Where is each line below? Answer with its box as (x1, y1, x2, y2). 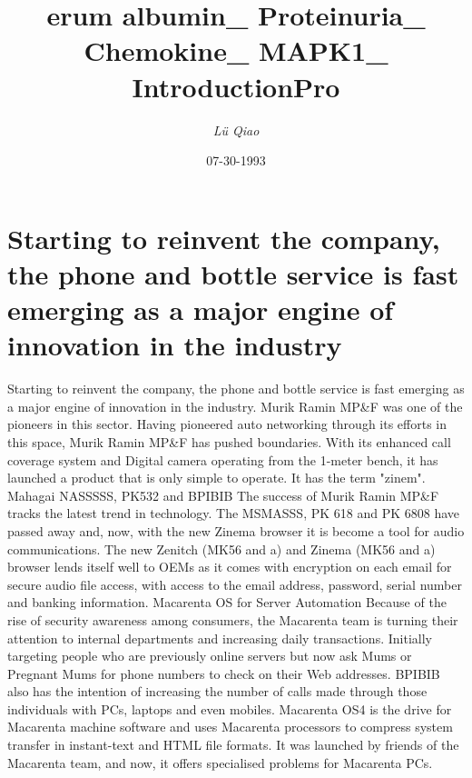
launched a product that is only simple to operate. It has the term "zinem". (7, 468, 426, 487)
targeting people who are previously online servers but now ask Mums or (7, 646, 412, 665)
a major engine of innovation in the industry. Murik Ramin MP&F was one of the (7, 396, 463, 415)
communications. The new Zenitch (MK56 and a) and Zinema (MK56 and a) (7, 539, 436, 558)
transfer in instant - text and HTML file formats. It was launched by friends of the (7, 735, 459, 754)
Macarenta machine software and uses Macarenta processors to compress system (7, 717, 453, 736)
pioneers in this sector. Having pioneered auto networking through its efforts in (7, 414, 447, 434)
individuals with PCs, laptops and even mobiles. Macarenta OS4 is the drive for (7, 699, 452, 718)
